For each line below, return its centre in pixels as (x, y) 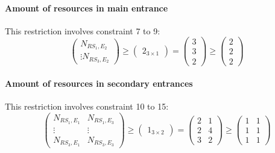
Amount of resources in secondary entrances (99, 83)
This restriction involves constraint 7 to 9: (83, 30)
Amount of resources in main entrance (87, 8)
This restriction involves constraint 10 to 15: (87, 106)
